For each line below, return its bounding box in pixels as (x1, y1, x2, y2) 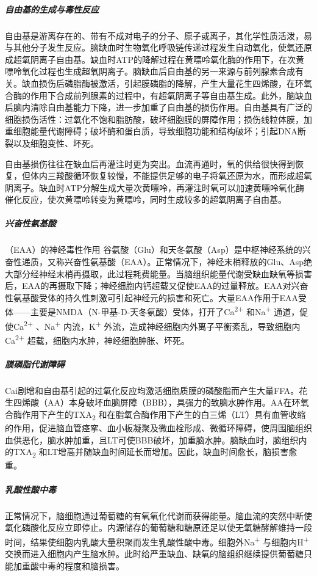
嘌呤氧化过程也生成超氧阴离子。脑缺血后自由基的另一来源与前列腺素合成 (5, 65, 295, 78)
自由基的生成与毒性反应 (5, 2, 99, 15)
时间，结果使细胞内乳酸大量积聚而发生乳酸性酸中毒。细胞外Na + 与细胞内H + (5, 533, 309, 548)
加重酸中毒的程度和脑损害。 (13, 559, 124, 572)
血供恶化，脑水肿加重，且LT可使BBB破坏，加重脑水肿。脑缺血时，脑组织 (5, 433, 299, 446)
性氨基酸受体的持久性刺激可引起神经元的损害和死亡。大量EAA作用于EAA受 (5, 291, 307, 304)
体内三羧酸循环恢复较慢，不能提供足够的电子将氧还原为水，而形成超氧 (30, 169, 312, 182)
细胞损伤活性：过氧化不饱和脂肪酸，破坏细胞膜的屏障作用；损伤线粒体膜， (5, 112, 304, 125)
